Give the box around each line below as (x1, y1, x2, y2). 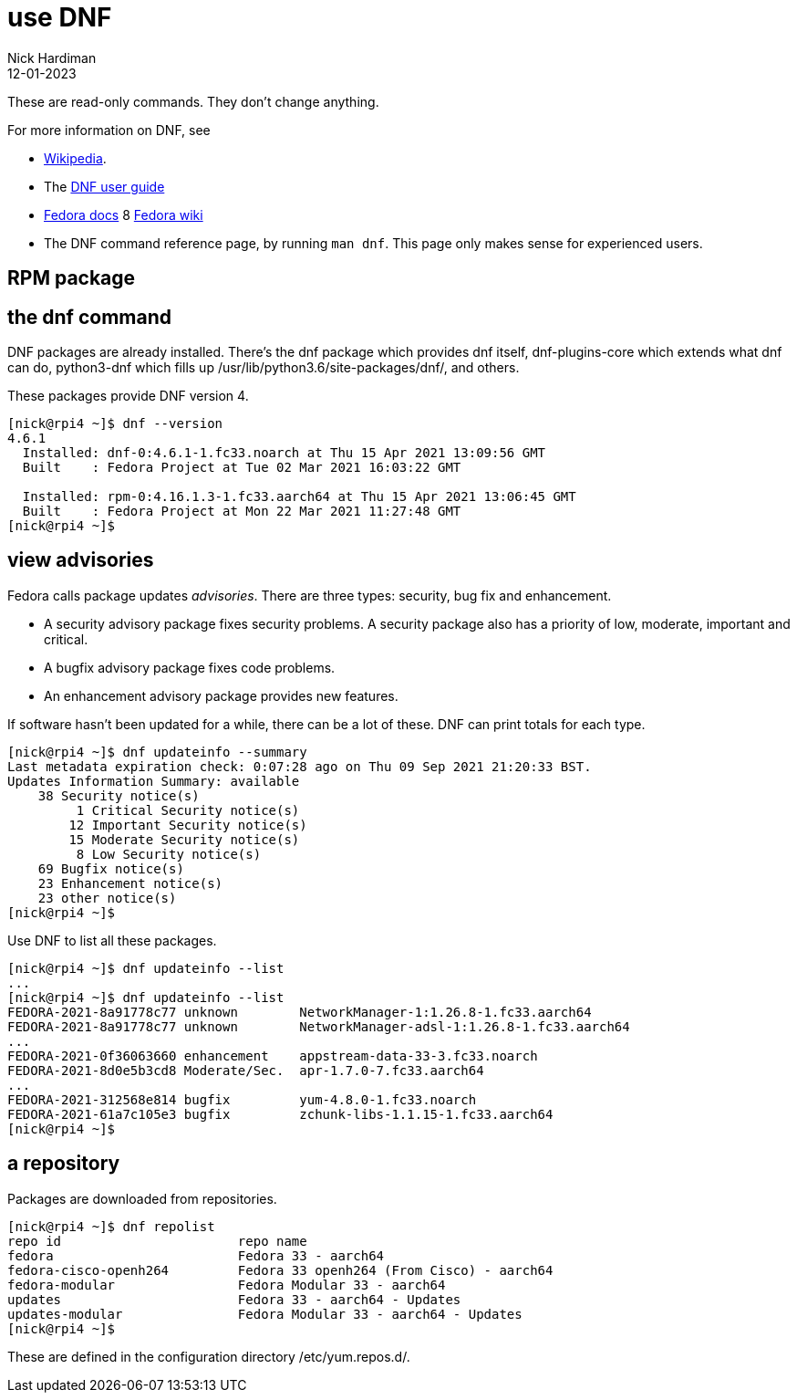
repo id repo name (7, 1233, 307, 1249)
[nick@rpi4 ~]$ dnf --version (7, 416, 223, 432)
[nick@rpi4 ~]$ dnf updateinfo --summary (7, 744, 307, 759)
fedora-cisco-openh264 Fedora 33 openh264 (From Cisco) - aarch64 (7, 1262, 554, 1278)
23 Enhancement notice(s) (37, 875, 223, 891)
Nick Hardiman (7, 49, 97, 66)
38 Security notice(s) (37, 788, 200, 803)
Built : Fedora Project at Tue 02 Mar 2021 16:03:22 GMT (22, 460, 461, 475)
